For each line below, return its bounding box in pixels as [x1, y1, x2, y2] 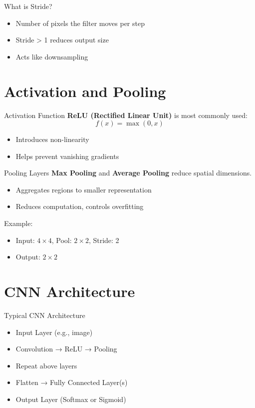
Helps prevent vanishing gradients [15, 150, 119, 161]
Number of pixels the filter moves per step [15, 17, 145, 28]
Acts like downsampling [15, 51, 88, 61]
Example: [4, 218, 33, 228]
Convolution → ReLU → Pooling [15, 343, 117, 354]
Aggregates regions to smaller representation [15, 184, 152, 194]
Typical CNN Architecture [4, 309, 85, 320]
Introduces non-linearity [15, 134, 89, 144]
